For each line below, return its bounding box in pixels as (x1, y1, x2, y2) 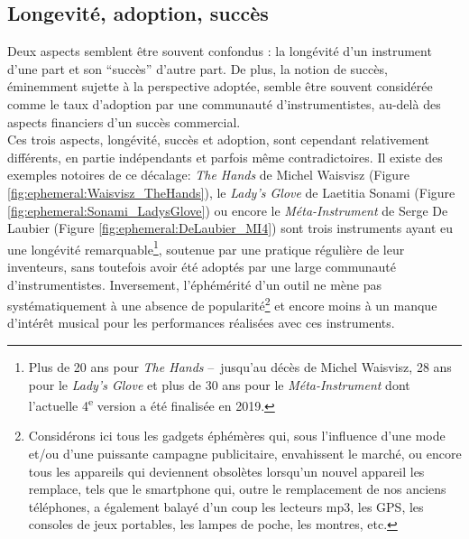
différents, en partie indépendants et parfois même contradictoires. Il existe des (7, 147, 443, 166)
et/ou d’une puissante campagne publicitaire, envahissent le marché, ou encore (28, 444, 462, 463)
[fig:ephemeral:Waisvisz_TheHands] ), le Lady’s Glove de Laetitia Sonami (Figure (7, 182, 455, 201)
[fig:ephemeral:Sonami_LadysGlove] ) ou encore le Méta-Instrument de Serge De (7, 200, 448, 219)
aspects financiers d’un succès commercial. (7, 112, 241, 131)
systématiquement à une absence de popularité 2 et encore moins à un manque (7, 293, 437, 314)
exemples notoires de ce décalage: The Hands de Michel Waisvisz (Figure (7, 165, 409, 184)
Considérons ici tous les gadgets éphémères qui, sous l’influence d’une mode (28, 426, 446, 445)
